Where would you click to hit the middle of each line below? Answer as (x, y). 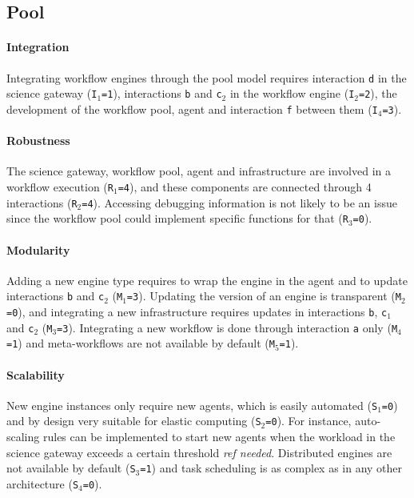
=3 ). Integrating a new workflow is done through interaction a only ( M (227, 327)
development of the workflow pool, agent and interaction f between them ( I (192, 108)
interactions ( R (42, 202)
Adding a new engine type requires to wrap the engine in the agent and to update (207, 280)
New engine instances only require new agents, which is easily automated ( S (192, 405)
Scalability (36, 374)
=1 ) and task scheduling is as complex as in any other (271, 468)
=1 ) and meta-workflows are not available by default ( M (141, 343)
